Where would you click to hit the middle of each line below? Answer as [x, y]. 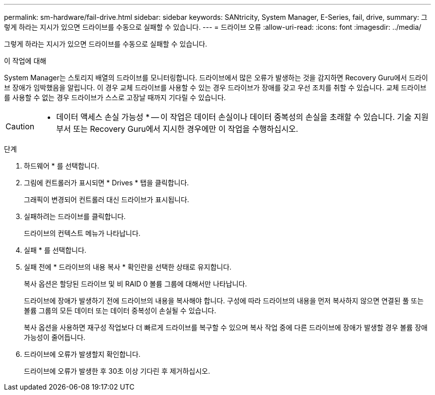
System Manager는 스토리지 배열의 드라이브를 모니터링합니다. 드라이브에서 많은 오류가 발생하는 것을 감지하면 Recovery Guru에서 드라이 [216, 78]
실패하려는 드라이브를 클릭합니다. [75, 216]
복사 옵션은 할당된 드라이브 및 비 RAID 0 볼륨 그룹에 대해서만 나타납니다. [136, 284]
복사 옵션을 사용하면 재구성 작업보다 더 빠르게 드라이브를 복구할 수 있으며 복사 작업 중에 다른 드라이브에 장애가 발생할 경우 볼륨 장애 [226, 327]
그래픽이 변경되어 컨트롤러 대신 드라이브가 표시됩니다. [107, 199]
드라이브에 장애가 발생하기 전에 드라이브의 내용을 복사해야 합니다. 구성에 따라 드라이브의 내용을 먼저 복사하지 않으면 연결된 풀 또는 [224, 301]
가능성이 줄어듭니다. [55, 337]
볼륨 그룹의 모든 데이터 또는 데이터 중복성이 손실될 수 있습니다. [120, 310]
